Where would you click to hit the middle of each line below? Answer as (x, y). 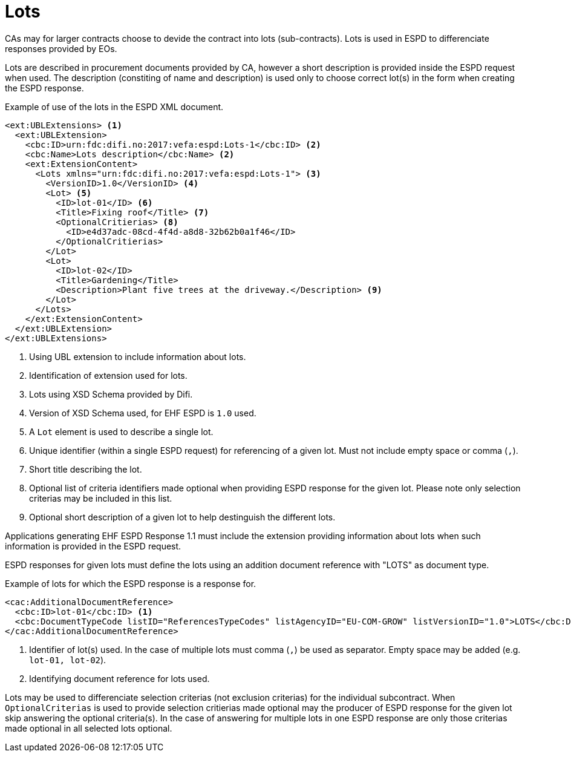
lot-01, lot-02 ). (68, 660)
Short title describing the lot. (86, 469)
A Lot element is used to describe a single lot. (121, 431)
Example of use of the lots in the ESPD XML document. (114, 107)
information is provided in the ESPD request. (93, 546)
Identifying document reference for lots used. (119, 678)
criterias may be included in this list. (101, 498)
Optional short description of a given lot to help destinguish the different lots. (182, 517)
